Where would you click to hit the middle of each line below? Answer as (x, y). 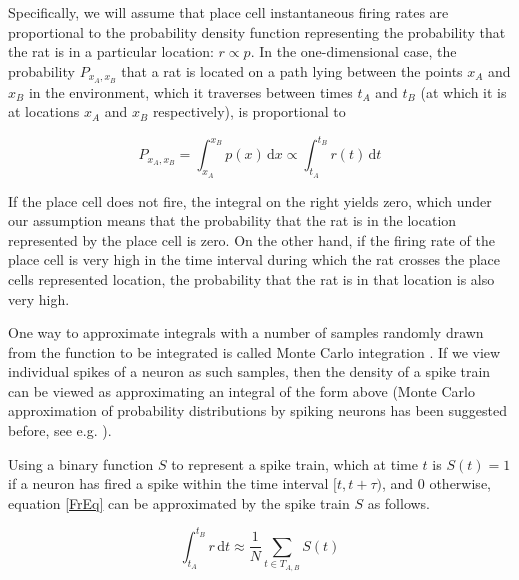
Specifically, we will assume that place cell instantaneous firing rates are (228, 12)
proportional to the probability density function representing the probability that (257, 31)
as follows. (399, 502)
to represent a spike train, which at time (294, 463)
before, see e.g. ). (60, 430)
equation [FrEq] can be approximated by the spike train (179, 502)
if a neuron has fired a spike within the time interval (168, 483)
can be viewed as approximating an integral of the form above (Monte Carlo (241, 390)
